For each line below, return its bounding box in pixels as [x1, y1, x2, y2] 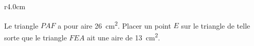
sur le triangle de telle [181, 20, 250, 31]
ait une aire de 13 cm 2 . [87, 30, 160, 42]
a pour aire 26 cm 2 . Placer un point [58, 18, 171, 31]
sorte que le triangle [4, 32, 67, 42]
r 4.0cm [4, 1, 26, 11]
